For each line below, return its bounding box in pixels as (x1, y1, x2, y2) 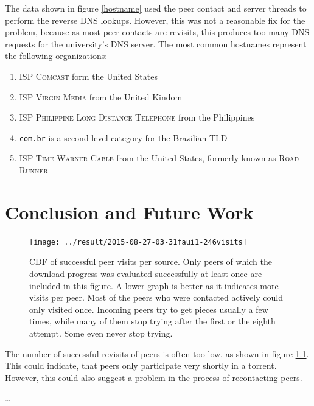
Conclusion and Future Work (5, 199, 254, 224)
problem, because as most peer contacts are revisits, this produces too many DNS (5, 26, 310, 38)
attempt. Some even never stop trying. (29, 326, 173, 339)
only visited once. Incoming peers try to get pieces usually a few (29, 303, 268, 315)
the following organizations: (5, 49, 108, 62)
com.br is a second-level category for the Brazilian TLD (19, 131, 228, 144)
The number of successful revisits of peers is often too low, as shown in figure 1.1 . (5, 347, 309, 360)
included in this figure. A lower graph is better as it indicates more (29, 279, 279, 292)
